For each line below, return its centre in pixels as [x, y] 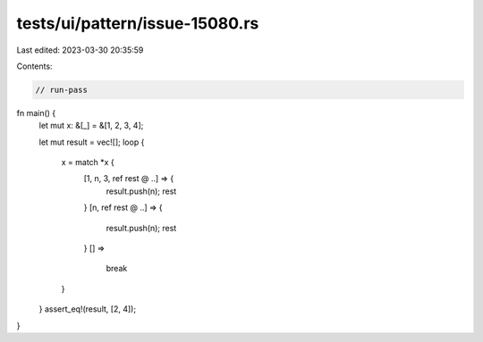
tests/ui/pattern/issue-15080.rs [138, 23]
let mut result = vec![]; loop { [92, 142]
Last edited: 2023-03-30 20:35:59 [80, 50]
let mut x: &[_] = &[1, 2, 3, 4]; [91, 126]
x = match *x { [88, 163]
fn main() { [36, 113]
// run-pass [62, 90]
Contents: [34, 66]
